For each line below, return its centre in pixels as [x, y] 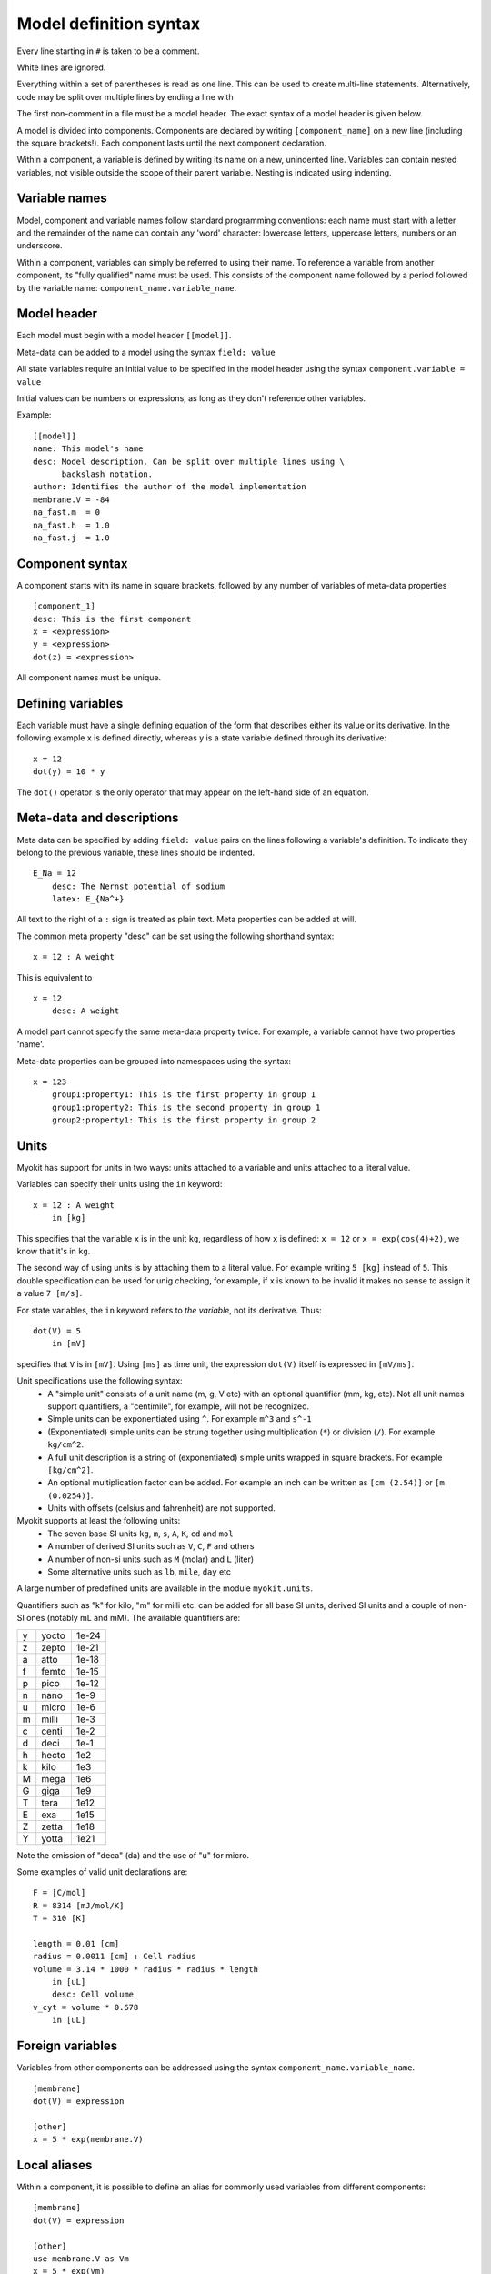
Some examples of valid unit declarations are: [102, 1872]
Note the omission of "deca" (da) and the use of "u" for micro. [133, 1855]
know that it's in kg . [54, 1252]
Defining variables [70, 704]
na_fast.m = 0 [67, 513]
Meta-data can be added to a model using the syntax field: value [146, 352]
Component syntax [72, 563]
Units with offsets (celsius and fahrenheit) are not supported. [162, 1508]
